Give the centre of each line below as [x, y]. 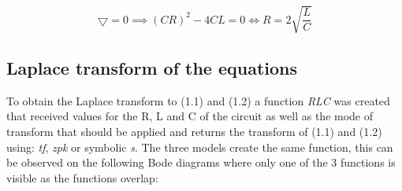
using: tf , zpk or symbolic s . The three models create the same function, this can [200, 147]
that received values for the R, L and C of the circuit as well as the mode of [190, 116]
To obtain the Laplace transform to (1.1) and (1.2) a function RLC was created [198, 100]
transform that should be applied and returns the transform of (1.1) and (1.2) [194, 131]
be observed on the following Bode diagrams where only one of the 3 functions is [201, 162]
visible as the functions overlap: [82, 177]
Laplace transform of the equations [152, 67]
